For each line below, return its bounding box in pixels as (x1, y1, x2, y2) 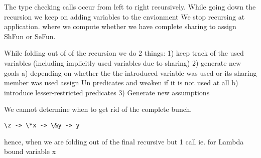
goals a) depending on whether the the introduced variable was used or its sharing (4, 67, 257, 78)
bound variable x (4, 146, 56, 156)
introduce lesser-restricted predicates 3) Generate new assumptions (4, 87, 210, 97)
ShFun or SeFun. (4, 31, 56, 41)
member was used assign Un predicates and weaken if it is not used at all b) (4, 77, 238, 88)
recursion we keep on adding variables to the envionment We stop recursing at (4, 11, 245, 22)
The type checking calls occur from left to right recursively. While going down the (4, 2, 256, 12)
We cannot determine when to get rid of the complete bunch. (4, 104, 192, 114)
